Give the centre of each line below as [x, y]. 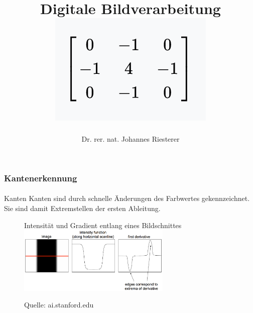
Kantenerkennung [41, 178]
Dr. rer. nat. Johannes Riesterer [131, 139]
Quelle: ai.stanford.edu [59, 305]
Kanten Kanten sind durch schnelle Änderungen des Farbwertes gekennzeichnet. [127, 198]
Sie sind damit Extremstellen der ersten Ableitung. [82, 208]
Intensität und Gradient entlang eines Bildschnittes [103, 225]
